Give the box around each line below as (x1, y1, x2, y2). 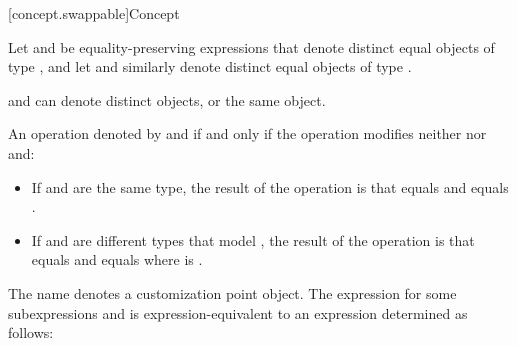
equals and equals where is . (31, 249, 203, 270)
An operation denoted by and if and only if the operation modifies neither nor (8, 123, 487, 144)
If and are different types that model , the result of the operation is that (31, 229, 475, 250)
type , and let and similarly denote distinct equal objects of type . (8, 56, 412, 77)
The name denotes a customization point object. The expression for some (8, 282, 457, 303)
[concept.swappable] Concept (8, 3, 180, 23)
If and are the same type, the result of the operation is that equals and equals (31, 176, 509, 197)
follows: (8, 322, 54, 343)
